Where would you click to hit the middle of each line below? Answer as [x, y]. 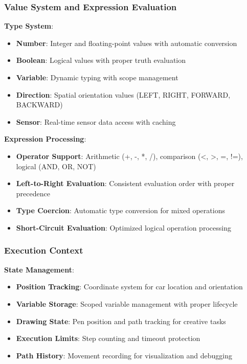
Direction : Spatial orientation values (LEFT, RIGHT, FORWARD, [123, 94]
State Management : [39, 269]
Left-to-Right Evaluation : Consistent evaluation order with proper [125, 183]
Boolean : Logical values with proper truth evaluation [101, 60]
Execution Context [44, 250]
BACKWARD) [39, 105]
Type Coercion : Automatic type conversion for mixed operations [120, 210]
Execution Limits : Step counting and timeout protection [108, 338]
